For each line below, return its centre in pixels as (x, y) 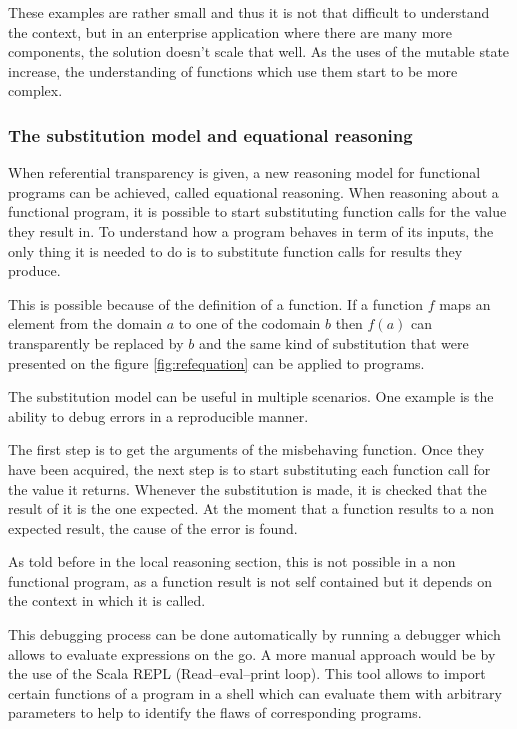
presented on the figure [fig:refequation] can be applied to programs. (216, 362)
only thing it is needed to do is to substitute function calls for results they (235, 250)
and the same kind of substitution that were (333, 342)
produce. (34, 270)
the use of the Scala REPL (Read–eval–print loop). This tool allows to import (247, 673)
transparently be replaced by (96, 342)
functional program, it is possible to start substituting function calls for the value (257, 211)
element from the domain (85, 323)
